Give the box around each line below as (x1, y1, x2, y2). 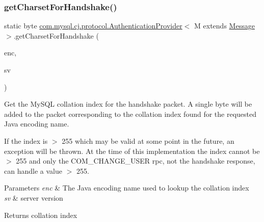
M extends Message (194, 20, 255, 31)
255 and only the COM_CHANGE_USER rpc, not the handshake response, (16, 155, 255, 166)
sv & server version (4, 192, 63, 203)
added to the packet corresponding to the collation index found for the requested (4, 108, 257, 119)
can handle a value (4, 165, 62, 176)
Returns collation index (4, 209, 77, 220)
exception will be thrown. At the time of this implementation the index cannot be (4, 145, 260, 156)
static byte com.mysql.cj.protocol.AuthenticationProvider (4, 20, 182, 31)
